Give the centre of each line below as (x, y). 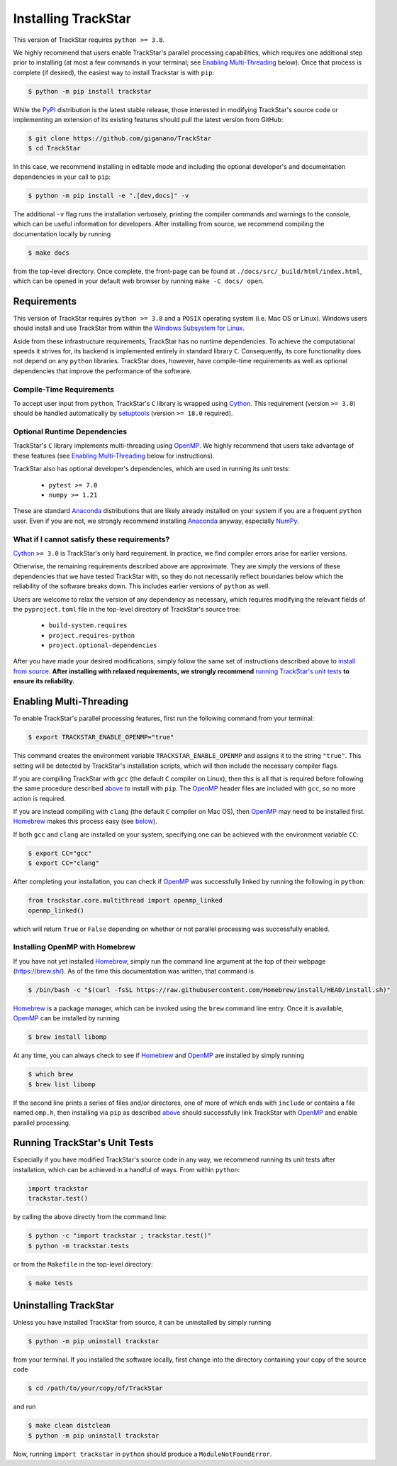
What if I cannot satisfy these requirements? (91, 539)
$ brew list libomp (62, 1084)
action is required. (40, 798)
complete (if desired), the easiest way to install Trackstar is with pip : (114, 72)
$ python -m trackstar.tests (79, 1246)
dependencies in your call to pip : (62, 177)
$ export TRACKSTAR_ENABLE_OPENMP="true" (101, 737)
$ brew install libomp (67, 1037)
